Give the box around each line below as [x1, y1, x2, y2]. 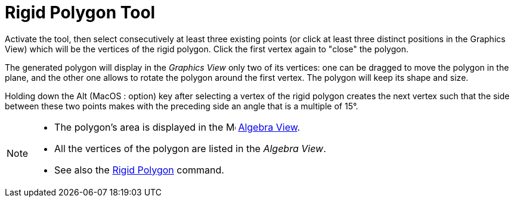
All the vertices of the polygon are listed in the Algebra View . [54, 142, 326, 154]
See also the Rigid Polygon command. [54, 163, 224, 176]
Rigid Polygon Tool [5, 2, 156, 23]
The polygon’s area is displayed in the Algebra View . [54, 121, 301, 133]
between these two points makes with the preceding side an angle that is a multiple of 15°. [5, 100, 358, 111]
